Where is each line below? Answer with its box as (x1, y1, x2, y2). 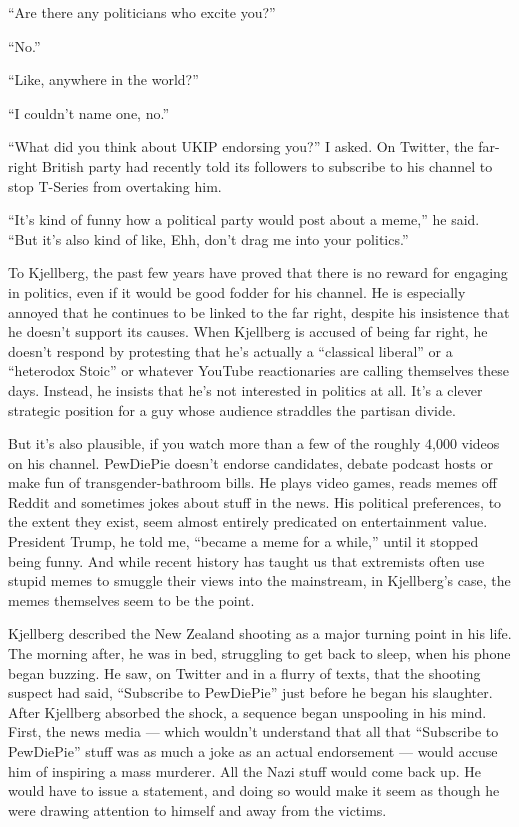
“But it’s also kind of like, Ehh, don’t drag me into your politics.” (8, 228, 409, 249)
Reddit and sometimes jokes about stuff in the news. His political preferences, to (8, 491, 502, 512)
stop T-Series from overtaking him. (8, 175, 222, 196)
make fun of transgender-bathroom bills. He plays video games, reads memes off (8, 472, 498, 493)
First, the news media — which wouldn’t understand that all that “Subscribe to (8, 721, 499, 742)
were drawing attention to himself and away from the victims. (8, 799, 387, 820)
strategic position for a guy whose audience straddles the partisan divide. (8, 399, 456, 420)
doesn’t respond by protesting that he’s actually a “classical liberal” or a (8, 340, 453, 361)
